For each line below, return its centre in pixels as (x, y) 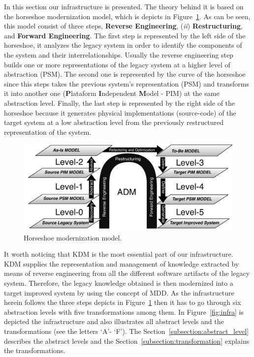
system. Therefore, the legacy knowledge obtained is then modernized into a (119, 283)
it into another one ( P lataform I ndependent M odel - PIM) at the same (112, 93)
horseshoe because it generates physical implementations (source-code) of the (120, 112)
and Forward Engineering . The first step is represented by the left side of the (125, 35)
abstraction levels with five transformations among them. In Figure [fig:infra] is (124, 312)
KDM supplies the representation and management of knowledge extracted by (122, 263)
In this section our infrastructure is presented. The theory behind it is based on (124, 6)
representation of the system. (48, 132)
